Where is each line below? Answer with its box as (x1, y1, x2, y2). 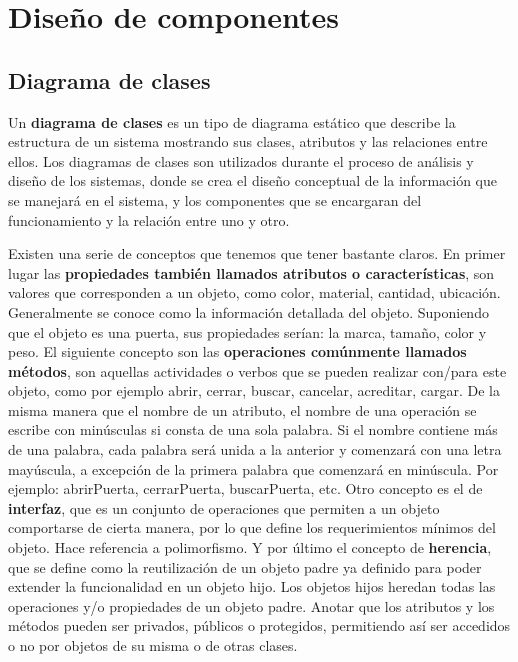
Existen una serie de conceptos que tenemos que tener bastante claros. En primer (8, 243, 506, 264)
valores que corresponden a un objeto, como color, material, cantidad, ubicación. (8, 282, 501, 303)
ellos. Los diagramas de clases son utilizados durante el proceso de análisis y (8, 150, 474, 171)
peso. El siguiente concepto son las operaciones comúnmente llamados (8, 341, 467, 362)
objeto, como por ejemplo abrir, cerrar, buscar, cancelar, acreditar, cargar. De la (8, 380, 500, 401)
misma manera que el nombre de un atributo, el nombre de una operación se (8, 399, 477, 420)
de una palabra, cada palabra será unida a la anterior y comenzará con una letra (8, 439, 502, 460)
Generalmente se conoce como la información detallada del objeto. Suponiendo (8, 301, 489, 322)
